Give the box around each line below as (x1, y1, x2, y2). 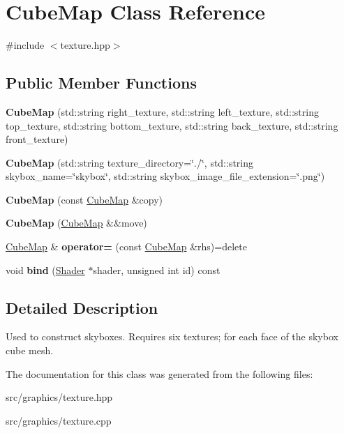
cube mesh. (6, 343, 54, 358)
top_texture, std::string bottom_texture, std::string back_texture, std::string (6, 118, 338, 132)
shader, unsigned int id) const (93, 262, 220, 277)
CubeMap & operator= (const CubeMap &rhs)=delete (6, 239, 247, 254)
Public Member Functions (6, 72, 197, 93)
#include (6, 38, 45, 52)
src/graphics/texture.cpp (6, 413, 112, 427)
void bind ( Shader (6, 262, 85, 277)
